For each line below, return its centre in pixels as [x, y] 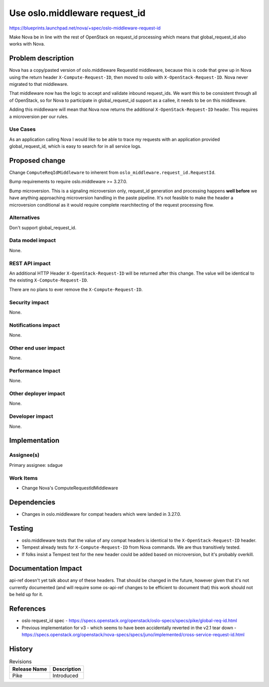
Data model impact [33, 241]
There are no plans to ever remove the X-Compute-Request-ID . [76, 289]
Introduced [66, 676]
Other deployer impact [37, 393]
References [27, 609]
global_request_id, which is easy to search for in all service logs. [75, 146]
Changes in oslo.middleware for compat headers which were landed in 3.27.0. [101, 514]
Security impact [29, 302]
